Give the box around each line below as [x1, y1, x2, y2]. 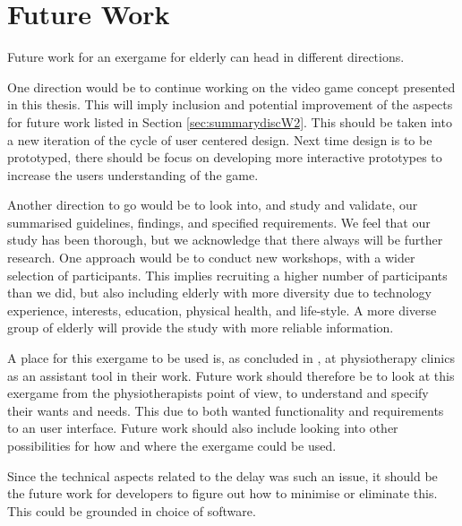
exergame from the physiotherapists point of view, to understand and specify [7, 384, 429, 402]
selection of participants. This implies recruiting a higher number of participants [7, 265, 448, 284]
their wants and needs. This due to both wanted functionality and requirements [7, 401, 444, 419]
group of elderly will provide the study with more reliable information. [7, 318, 394, 337]
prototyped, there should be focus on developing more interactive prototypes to [7, 148, 442, 167]
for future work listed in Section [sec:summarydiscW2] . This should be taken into [7, 112, 452, 131]
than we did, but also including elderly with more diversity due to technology [7, 283, 432, 302]
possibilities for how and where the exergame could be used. [7, 436, 337, 454]
